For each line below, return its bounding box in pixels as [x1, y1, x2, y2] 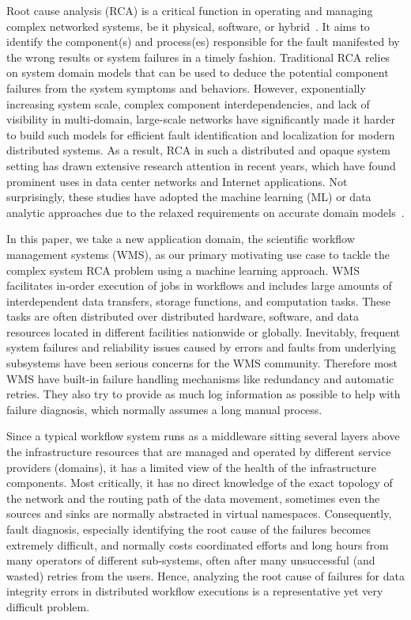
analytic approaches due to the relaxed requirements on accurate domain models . [6, 203, 405, 220]
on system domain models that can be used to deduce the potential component [6, 64, 389, 81]
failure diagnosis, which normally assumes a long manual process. [6, 401, 322, 417]
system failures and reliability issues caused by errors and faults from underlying [6, 339, 396, 356]
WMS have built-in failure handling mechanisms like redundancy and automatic [6, 370, 394, 386]
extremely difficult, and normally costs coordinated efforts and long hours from [6, 536, 389, 553]
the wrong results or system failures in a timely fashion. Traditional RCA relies [6, 48, 390, 65]
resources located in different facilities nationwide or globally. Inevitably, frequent [6, 323, 401, 340]
